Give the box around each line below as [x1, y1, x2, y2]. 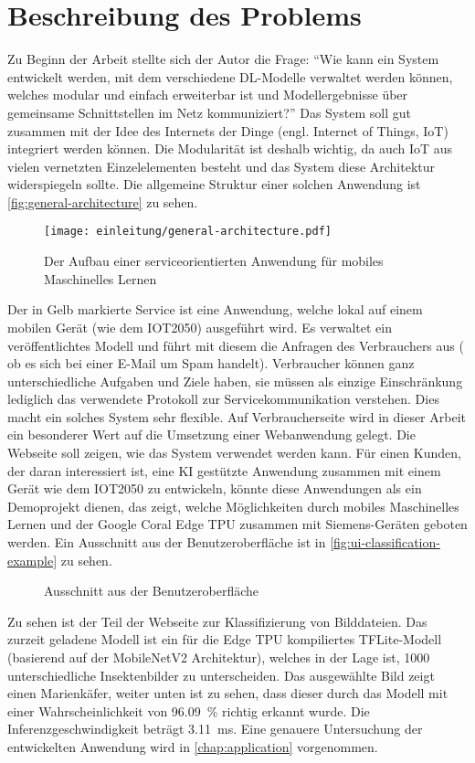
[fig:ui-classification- [330, 533, 440, 552]
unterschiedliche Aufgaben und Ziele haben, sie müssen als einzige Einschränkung [7, 371, 463, 390]
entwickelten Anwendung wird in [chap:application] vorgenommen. [7, 737, 378, 756]
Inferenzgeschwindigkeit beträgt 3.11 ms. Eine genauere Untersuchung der [7, 719, 423, 738]
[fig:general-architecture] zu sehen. [7, 192, 198, 211]
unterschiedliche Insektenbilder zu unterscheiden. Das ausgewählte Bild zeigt [7, 665, 435, 684]
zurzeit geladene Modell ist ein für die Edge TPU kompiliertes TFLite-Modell [7, 630, 442, 649]
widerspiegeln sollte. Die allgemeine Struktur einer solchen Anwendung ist [7, 175, 421, 194]
